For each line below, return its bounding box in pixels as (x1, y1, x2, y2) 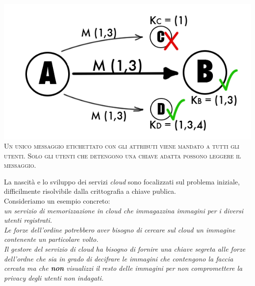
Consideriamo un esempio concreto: (4, 196, 110, 206)
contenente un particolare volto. (4, 234, 99, 244)
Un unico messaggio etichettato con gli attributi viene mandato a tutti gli (4, 141, 239, 151)
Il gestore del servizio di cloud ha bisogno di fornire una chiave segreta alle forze (4, 244, 246, 254)
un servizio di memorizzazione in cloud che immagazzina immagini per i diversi (4, 205, 244, 215)
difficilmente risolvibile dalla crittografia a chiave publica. (4, 186, 176, 196)
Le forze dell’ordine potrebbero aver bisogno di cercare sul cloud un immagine (4, 224, 235, 234)
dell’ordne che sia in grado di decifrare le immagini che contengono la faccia (4, 253, 233, 263)
